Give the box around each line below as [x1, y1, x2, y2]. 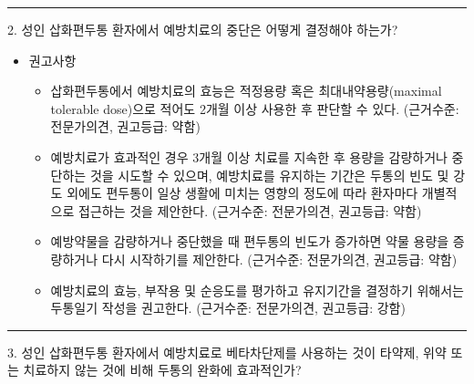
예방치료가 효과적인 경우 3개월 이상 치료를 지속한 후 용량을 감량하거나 [50, 147, 448, 166]
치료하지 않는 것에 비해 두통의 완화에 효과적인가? [23, 360, 302, 379]
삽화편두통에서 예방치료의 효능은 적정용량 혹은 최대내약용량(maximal [50, 81, 442, 100]
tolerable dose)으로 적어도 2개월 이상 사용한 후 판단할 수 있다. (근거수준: [50, 99, 459, 118]
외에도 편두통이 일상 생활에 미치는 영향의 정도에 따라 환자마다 [67, 183, 418, 202]
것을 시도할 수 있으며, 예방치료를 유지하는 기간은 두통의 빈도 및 [89, 165, 449, 184]
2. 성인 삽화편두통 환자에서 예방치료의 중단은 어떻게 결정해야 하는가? [7, 20, 398, 38]
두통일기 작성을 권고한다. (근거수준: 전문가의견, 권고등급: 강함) [50, 298, 406, 317]
